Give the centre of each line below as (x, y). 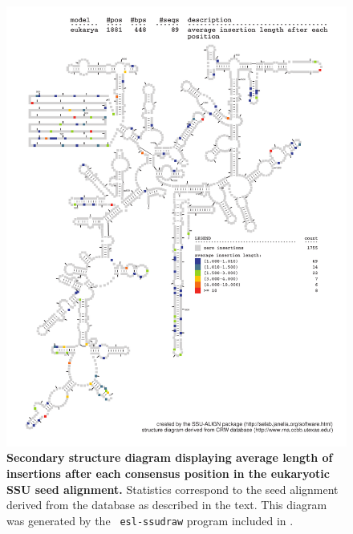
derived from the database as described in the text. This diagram (167, 505)
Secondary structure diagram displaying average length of (170, 457)
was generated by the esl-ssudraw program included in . (150, 520)
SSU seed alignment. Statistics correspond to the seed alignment (172, 489)
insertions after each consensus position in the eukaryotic (168, 473)
